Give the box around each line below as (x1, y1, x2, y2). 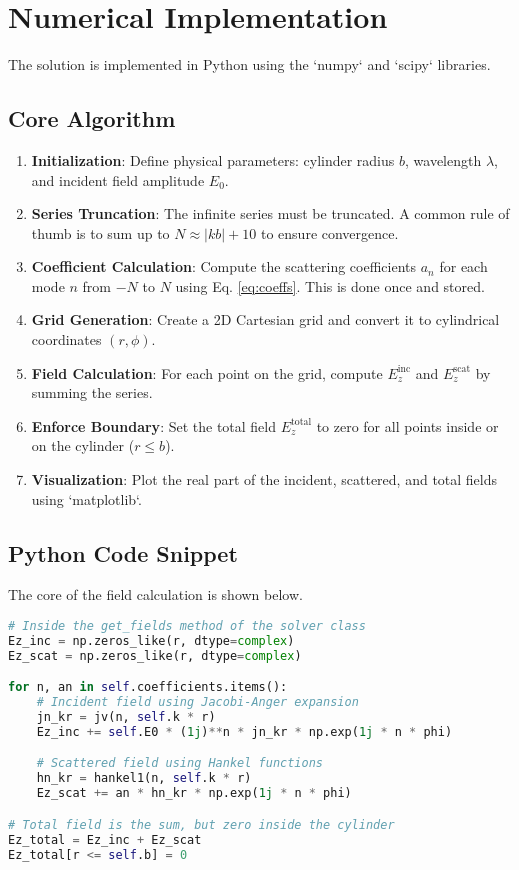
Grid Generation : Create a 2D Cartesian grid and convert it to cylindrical (31, 309, 500, 330)
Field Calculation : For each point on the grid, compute (31, 362, 383, 383)
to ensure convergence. (260, 222, 399, 243)
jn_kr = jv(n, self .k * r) (36, 710, 216, 725)
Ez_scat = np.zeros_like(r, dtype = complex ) (8, 648, 302, 663)
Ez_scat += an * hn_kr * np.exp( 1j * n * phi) (36, 786, 352, 801)
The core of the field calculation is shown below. (8, 584, 303, 605)
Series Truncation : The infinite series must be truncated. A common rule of (31, 203, 510, 224)
